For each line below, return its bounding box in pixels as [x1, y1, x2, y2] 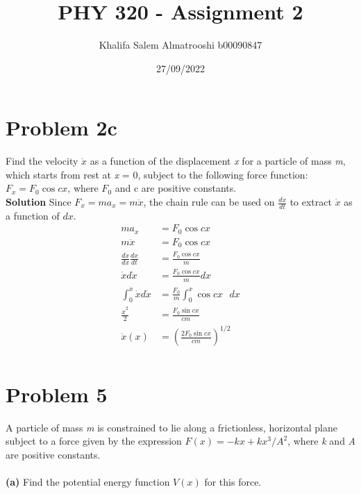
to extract [289, 195, 332, 209]
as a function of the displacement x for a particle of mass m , [90, 154, 346, 168]
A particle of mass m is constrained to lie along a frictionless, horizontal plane [6, 420, 337, 434]
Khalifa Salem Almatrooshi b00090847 [99, 38, 262, 52]
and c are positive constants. [115, 181, 237, 195]
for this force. [204, 475, 262, 489]
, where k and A [287, 434, 355, 448]
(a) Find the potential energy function [6, 475, 170, 489]
